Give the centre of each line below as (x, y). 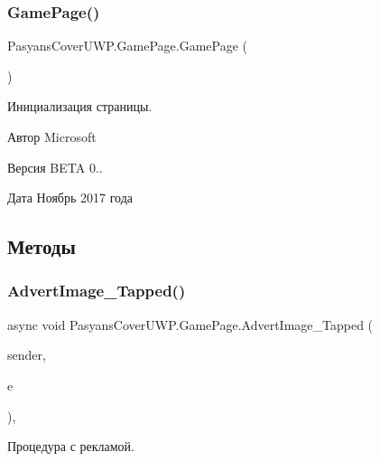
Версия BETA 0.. (55, 167)
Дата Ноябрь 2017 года (70, 198)
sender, (27, 355)
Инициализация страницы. (80, 106)
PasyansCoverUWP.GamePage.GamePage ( (127, 46)
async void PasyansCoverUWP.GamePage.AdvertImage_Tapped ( (190, 324)
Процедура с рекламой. (71, 446)
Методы (42, 246)
